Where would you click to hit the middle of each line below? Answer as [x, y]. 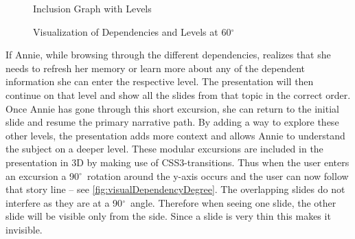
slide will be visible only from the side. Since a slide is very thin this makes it [168, 216]
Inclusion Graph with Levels [92, 8]
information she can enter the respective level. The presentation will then [160, 81]
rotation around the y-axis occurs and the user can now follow [218, 175]
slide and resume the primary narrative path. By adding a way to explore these [172, 122]
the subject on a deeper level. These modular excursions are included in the [164, 149]
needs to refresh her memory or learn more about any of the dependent [155, 68]
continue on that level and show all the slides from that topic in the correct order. [178, 94]
